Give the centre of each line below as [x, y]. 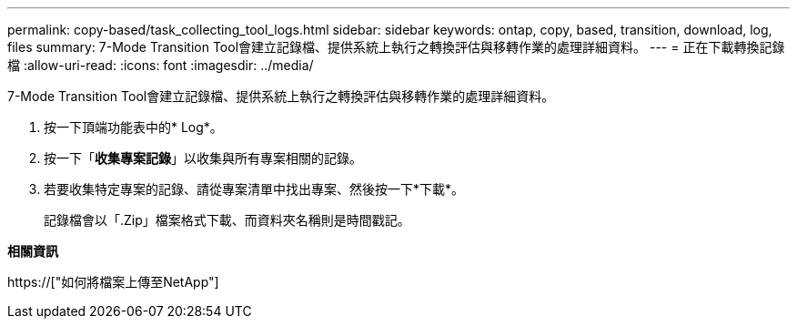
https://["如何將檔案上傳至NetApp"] [113, 282]
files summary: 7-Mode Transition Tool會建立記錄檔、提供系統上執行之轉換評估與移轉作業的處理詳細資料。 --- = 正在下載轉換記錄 [396, 47]
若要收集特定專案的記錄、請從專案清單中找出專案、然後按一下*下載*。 [254, 189]
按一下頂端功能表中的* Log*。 [133, 127]
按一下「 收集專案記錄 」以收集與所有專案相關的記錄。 [203, 158]
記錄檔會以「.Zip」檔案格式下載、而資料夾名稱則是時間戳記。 [227, 220]
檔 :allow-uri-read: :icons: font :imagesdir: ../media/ [161, 65]
